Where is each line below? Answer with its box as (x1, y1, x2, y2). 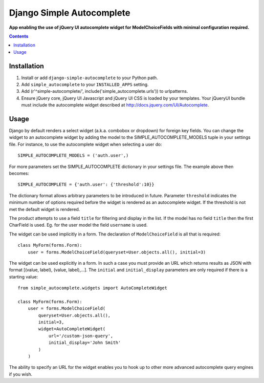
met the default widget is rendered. (9, 206, 80, 212)
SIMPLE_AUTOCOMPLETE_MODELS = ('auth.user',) (18, 153, 129, 158)
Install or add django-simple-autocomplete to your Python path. (21, 75, 158, 81)
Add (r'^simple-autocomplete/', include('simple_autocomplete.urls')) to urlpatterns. (21, 88, 188, 94)
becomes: (9, 170, 29, 176)
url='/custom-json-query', (48, 333, 113, 339)
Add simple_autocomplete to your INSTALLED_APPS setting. (21, 82, 149, 87)
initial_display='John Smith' (48, 340, 121, 345)
